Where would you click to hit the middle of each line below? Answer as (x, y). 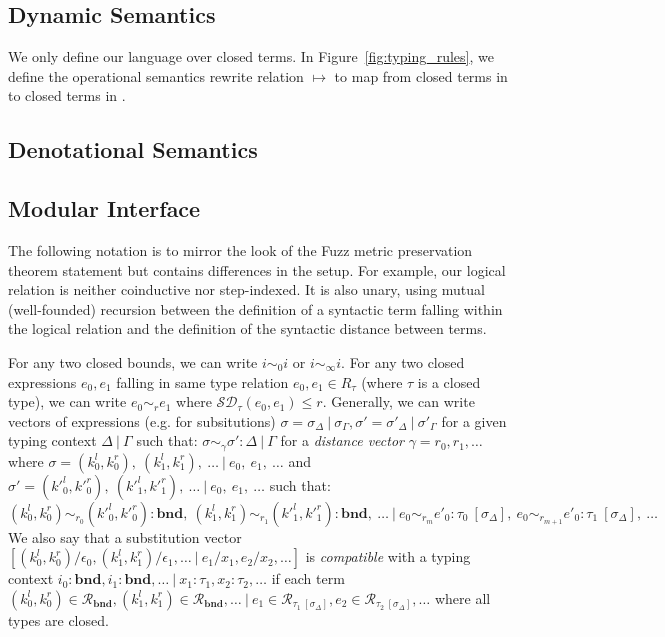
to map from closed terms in (421, 75)
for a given (474, 420)
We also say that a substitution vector (125, 536)
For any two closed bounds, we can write (133, 361)
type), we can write (67, 401)
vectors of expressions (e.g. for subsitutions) (142, 420)
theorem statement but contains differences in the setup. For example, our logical (257, 269)
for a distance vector (342, 440)
